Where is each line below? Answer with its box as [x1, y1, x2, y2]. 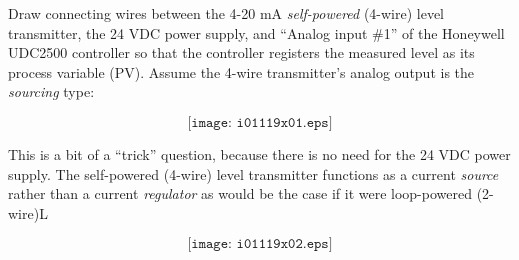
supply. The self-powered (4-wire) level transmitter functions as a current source [8, 163, 499, 184]
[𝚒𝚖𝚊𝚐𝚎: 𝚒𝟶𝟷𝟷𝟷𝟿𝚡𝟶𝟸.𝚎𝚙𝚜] [187, 237, 333, 252]
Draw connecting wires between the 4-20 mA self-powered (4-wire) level [8, 3, 445, 23]
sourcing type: [8, 81, 95, 102]
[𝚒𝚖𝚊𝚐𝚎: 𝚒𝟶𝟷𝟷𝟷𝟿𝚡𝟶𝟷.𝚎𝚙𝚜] [187, 115, 333, 130]
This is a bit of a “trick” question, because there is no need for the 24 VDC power [8, 143, 511, 164]
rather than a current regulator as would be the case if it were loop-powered [8, 183, 472, 204]
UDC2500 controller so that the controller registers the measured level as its [8, 42, 475, 63]
